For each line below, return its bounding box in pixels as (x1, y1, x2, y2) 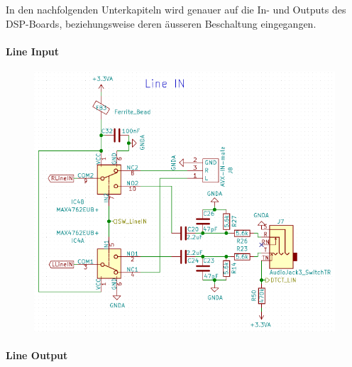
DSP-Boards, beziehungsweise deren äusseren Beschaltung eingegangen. (6, 16, 317, 31)
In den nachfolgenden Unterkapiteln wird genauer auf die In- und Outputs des (6, 2, 346, 16)
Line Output (6, 347, 68, 362)
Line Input (6, 43, 60, 58)
